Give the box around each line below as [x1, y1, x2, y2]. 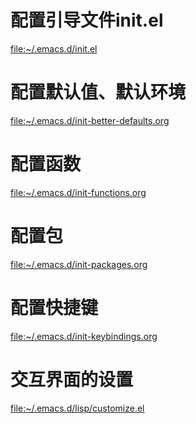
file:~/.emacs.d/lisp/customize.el [10, 402, 145, 414]
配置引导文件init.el [10, 9, 164, 32]
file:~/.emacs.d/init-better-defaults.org [10, 114, 170, 126]
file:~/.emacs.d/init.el [10, 42, 98, 55]
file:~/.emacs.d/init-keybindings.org [10, 330, 158, 342]
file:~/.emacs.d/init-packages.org [10, 258, 148, 270]
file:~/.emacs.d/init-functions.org [10, 186, 147, 198]
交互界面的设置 [10, 368, 134, 391]
